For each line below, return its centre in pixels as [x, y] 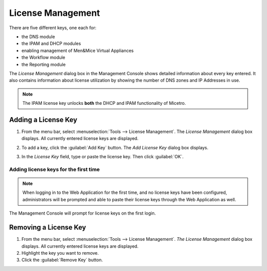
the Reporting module [44, 64]
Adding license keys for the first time [54, 169]
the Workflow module [43, 57]
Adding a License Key [43, 119]
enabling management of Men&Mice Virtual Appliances [78, 50]
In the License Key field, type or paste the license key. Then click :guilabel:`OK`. [103, 157]
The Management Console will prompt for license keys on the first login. [83, 213]
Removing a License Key [48, 227]
